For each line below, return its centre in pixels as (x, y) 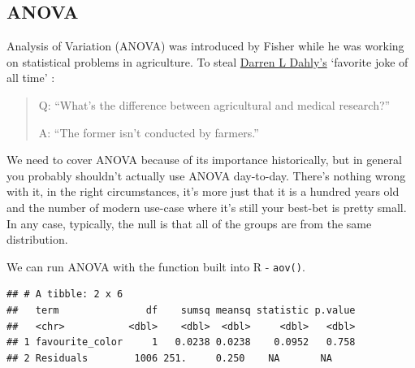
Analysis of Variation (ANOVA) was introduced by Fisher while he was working (205, 46)
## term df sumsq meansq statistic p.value (181, 310)
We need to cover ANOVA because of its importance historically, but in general (204, 160)
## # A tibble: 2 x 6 (65, 294)
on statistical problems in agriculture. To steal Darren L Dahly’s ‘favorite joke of (207, 61)
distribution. (37, 239)
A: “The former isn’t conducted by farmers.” (149, 132)
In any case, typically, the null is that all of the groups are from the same (189, 223)
